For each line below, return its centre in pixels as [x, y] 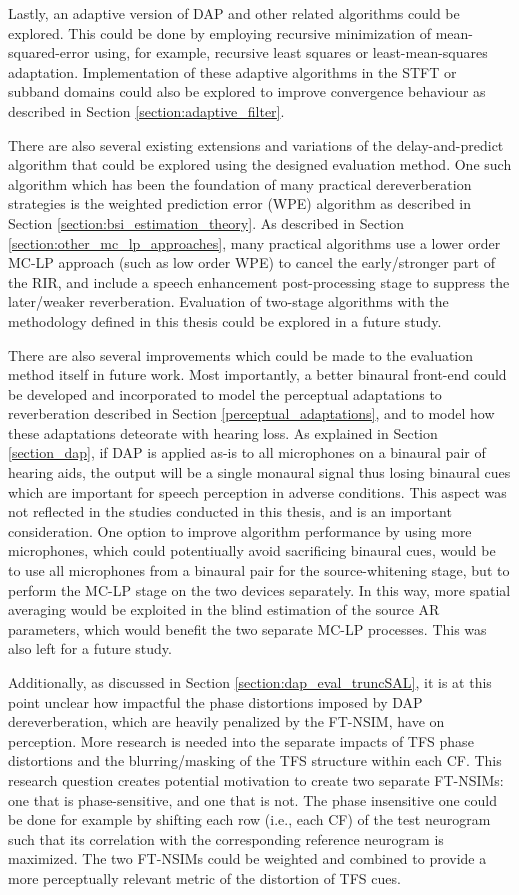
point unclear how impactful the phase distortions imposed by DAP [215, 701]
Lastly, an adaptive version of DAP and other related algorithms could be [234, 13]
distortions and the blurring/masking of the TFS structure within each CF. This [255, 760]
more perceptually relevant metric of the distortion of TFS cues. [204, 877]
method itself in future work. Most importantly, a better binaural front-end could [257, 374]
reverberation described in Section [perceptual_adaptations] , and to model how [251, 413]
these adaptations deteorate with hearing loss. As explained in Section [223, 432]
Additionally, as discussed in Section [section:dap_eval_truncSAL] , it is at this [250, 682]
